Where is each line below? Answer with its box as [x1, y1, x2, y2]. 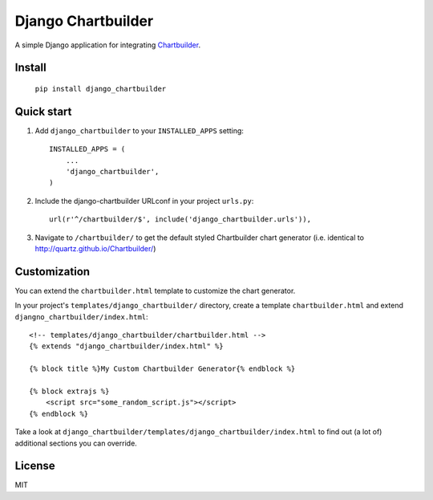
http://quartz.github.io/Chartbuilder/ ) [34, 243, 156, 253]
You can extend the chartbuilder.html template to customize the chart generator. [14, 286, 296, 295]
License [14, 459, 55, 473]
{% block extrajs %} [29, 387, 110, 396]
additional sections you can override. [14, 438, 138, 448]
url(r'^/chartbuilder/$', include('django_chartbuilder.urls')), [49, 215, 312, 224]
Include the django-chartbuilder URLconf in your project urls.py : [34, 196, 254, 205]
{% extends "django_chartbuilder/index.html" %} [29, 342, 224, 351]
